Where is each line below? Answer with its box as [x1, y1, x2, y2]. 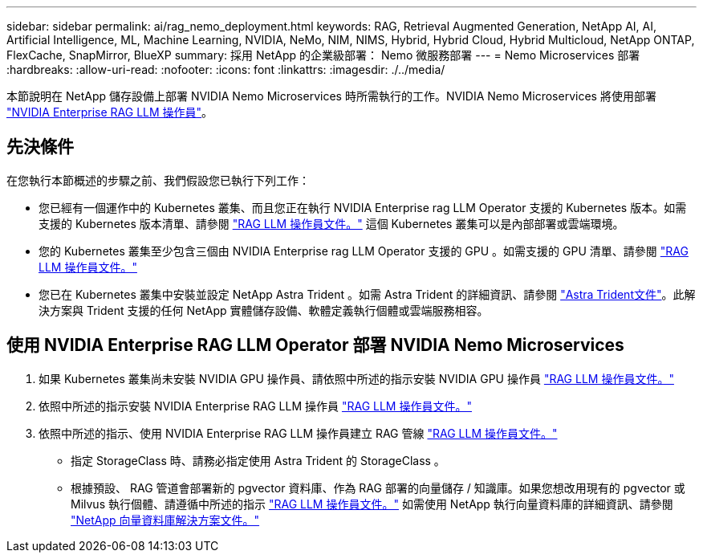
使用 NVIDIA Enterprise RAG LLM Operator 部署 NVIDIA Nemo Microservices [6, 335, 624, 356]
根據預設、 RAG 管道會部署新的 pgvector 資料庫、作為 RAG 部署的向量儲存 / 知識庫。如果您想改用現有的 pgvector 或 [71, 480, 685, 495]
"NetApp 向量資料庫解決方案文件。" [71, 512, 260, 527]
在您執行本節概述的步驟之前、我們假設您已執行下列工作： [6, 173, 310, 187]
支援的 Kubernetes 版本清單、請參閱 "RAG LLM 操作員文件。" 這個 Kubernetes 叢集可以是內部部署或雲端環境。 [39, 216, 624, 231]
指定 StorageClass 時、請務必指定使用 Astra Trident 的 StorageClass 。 [71, 453, 445, 467]
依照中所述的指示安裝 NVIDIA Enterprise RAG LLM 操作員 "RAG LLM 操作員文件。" [39, 398, 472, 413]
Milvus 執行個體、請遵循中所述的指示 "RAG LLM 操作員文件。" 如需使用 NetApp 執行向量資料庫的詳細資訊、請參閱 [71, 496, 673, 511]
